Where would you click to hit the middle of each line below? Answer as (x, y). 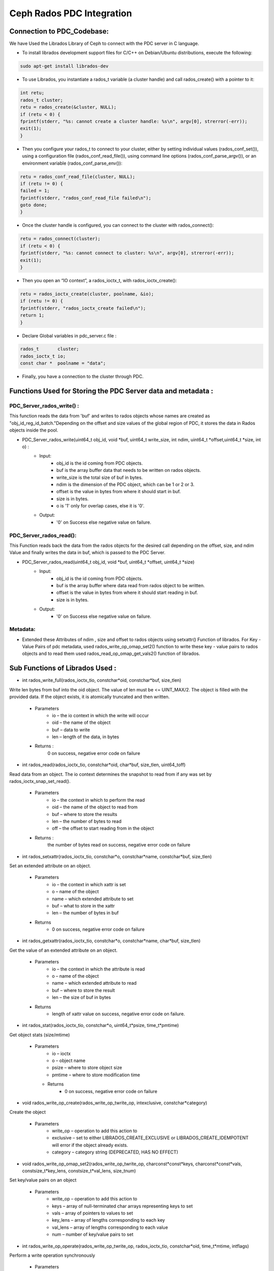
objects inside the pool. (34, 430)
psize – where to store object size (87, 1068)
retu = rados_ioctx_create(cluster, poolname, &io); (87, 294)
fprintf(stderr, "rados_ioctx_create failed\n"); (83, 308)
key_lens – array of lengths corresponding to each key (108, 1220)
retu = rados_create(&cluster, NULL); (68, 107)
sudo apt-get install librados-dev (64, 66)
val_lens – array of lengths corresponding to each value (110, 1227)
